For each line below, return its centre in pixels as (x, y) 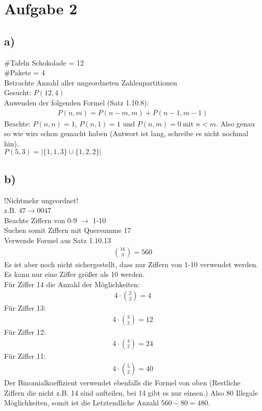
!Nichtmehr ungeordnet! (41, 200)
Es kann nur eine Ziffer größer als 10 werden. (75, 274)
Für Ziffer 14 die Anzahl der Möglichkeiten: (72, 284)
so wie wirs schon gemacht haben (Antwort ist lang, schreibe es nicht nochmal (126, 133)
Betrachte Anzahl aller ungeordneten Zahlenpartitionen (91, 82)
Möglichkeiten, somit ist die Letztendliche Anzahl (81, 403)
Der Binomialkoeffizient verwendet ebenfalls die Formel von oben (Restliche (122, 383)
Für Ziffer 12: (25, 332)
